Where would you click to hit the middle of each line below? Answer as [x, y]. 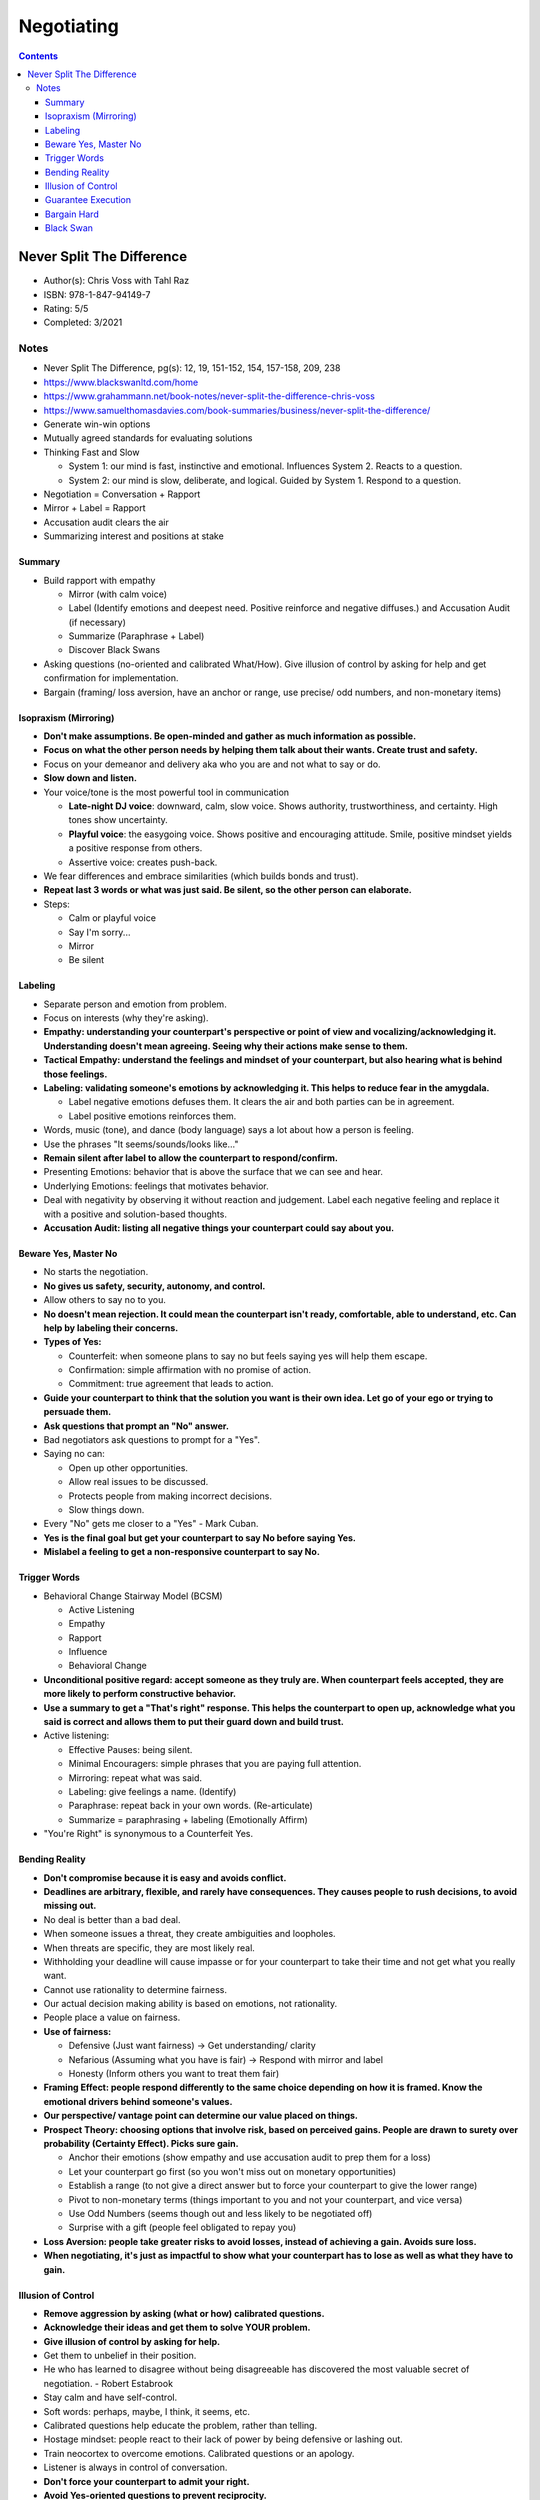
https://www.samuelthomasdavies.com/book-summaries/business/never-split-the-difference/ [237, 410]
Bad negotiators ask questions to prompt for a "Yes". [151, 1440]
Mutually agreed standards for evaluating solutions [148, 438]
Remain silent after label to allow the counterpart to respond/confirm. [191, 1157]
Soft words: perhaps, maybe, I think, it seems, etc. [146, 2411]
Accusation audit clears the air [106, 522]
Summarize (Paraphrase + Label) [136, 636]
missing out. [70, 1906]
